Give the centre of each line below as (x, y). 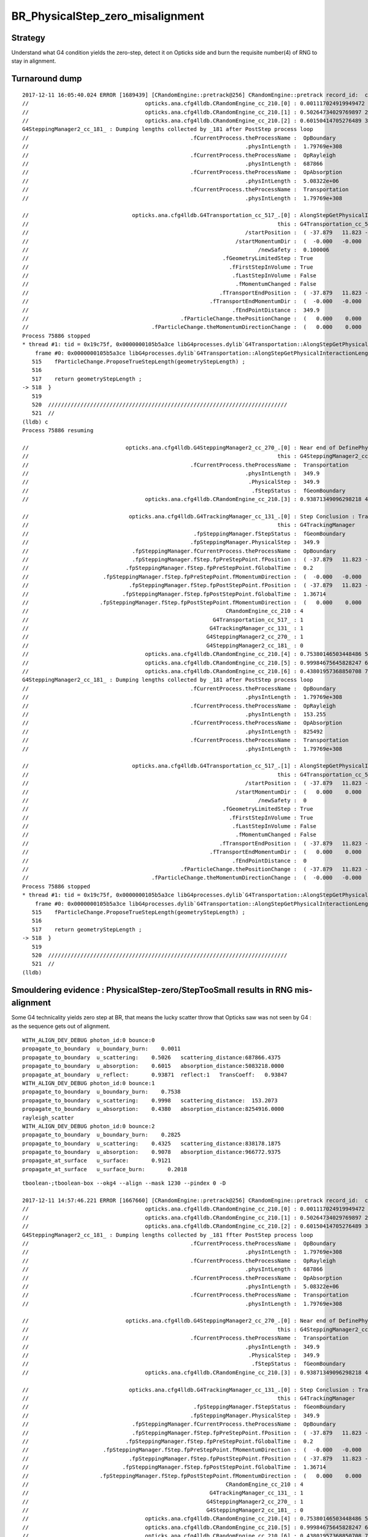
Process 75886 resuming (58, 431)
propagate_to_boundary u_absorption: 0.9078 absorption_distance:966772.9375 (152, 1152)
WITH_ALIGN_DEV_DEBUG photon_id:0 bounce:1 (89, 1083)
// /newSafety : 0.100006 (176, 250)
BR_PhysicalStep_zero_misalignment (108, 16)
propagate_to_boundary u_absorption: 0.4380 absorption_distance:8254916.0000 (153, 1109)
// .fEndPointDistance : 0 (164, 860)
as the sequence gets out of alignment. (61, 1026)
